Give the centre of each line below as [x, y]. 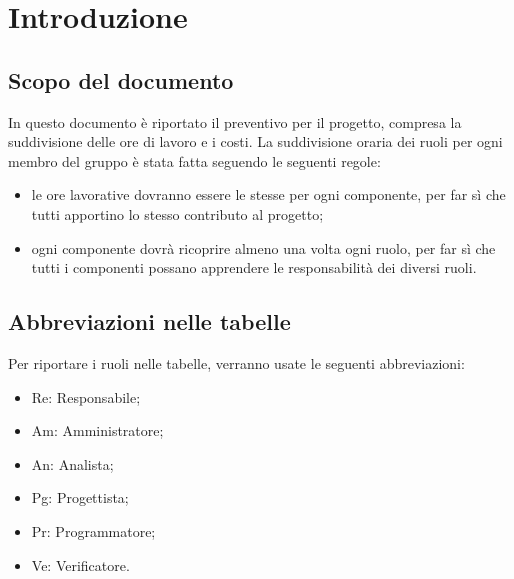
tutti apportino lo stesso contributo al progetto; [177, 213]
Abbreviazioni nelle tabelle [149, 321]
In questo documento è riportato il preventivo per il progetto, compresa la [235, 121]
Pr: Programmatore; [93, 530]
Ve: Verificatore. [80, 564]
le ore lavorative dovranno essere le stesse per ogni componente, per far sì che [268, 194]
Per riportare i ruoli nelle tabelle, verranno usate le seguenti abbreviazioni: [236, 362]
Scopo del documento [121, 79]
